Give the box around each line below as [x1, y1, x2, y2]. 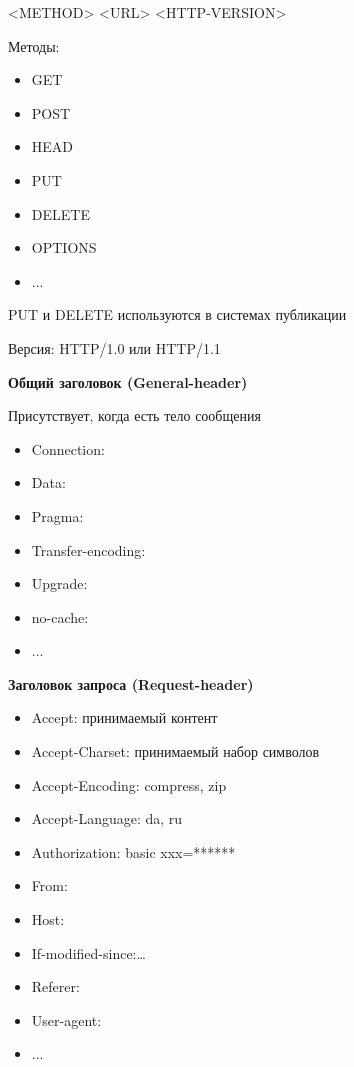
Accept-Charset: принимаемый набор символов [31, 741, 320, 762]
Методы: [8, 35, 60, 56]
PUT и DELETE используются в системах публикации [8, 304, 347, 325]
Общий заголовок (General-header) [8, 371, 248, 392]
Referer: [31, 976, 80, 997]
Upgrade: [31, 573, 88, 594]
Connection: [31, 438, 105, 459]
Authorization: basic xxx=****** [31, 841, 236, 862]
